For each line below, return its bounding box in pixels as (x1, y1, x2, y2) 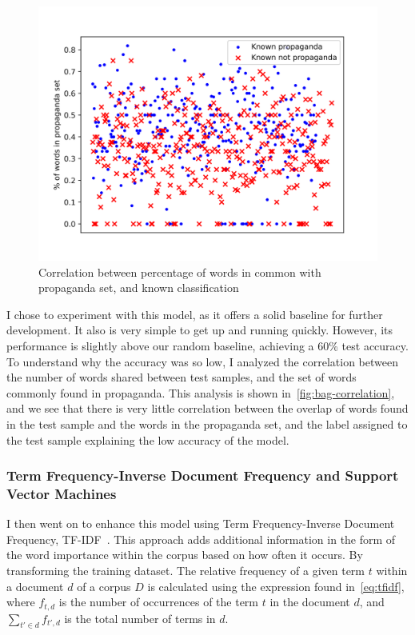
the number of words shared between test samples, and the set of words (6, 369, 357, 385)
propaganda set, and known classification (38, 279, 239, 296)
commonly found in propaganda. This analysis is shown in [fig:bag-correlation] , (6, 384, 395, 401)
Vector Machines (6, 483, 117, 503)
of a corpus (77, 577, 131, 594)
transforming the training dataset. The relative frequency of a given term (6, 562, 365, 579)
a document (6, 577, 64, 594)
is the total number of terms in (64, 609, 216, 626)
